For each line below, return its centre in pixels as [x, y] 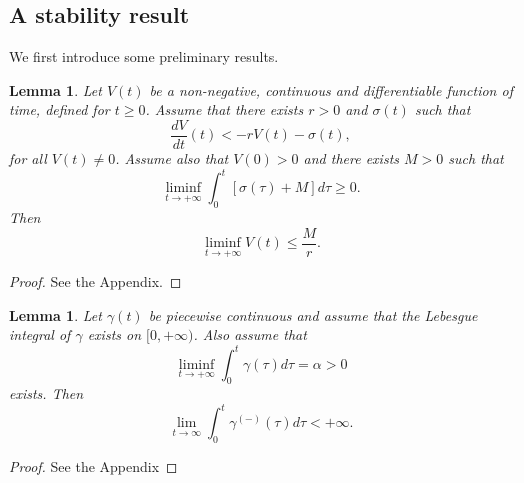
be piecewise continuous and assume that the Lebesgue [313, 314]
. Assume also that [172, 158]
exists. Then [46, 393]
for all [28, 158]
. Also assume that [250, 334]
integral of [40, 334]
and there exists [351, 158]
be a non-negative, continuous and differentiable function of [331, 89]
